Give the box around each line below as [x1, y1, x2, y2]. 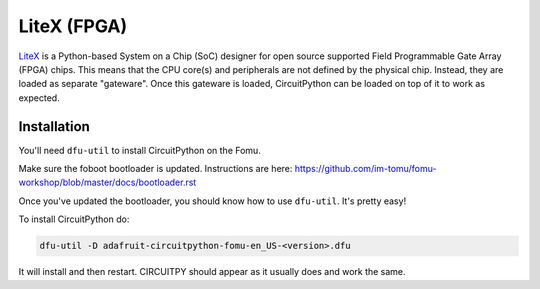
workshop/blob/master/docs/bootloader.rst [18, 176, 197, 189]
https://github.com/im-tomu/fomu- [294, 163, 437, 175]
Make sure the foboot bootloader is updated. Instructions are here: [18, 163, 293, 175]
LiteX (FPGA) [18, 15, 128, 37]
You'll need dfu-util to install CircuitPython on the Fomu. [18, 144, 262, 156]
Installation [18, 118, 90, 135]
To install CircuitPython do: [18, 213, 130, 225]
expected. [18, 91, 60, 104]
